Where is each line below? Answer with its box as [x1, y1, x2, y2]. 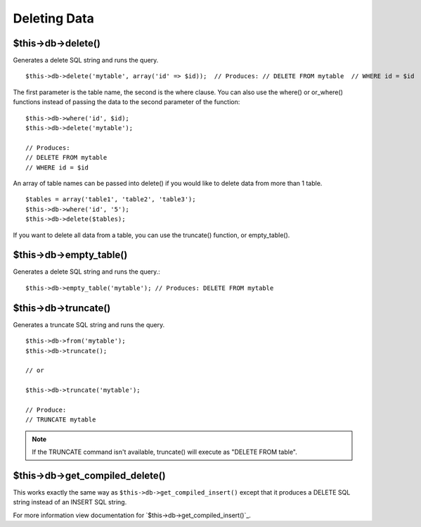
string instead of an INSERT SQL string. [13, 498, 127, 507]
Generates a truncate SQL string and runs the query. [13, 320, 165, 329]
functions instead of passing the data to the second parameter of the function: [13, 98, 240, 106]
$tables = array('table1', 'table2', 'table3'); [25, 196, 196, 203]
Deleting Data [13, 11, 94, 26]
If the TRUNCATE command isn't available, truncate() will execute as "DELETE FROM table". [32, 447, 298, 457]
